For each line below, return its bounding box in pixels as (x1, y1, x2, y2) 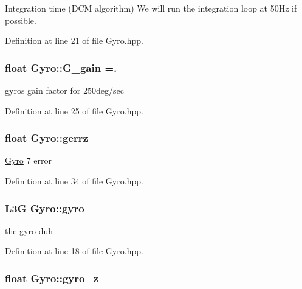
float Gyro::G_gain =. (5, 60, 117, 75)
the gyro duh (5, 224, 53, 237)
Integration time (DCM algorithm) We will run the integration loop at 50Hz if (5, 2, 297, 14)
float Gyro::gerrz (5, 130, 88, 145)
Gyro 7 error (5, 154, 52, 167)
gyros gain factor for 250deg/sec (5, 84, 124, 96)
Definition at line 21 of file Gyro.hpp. (5, 34, 143, 47)
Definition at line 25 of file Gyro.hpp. (5, 104, 143, 117)
